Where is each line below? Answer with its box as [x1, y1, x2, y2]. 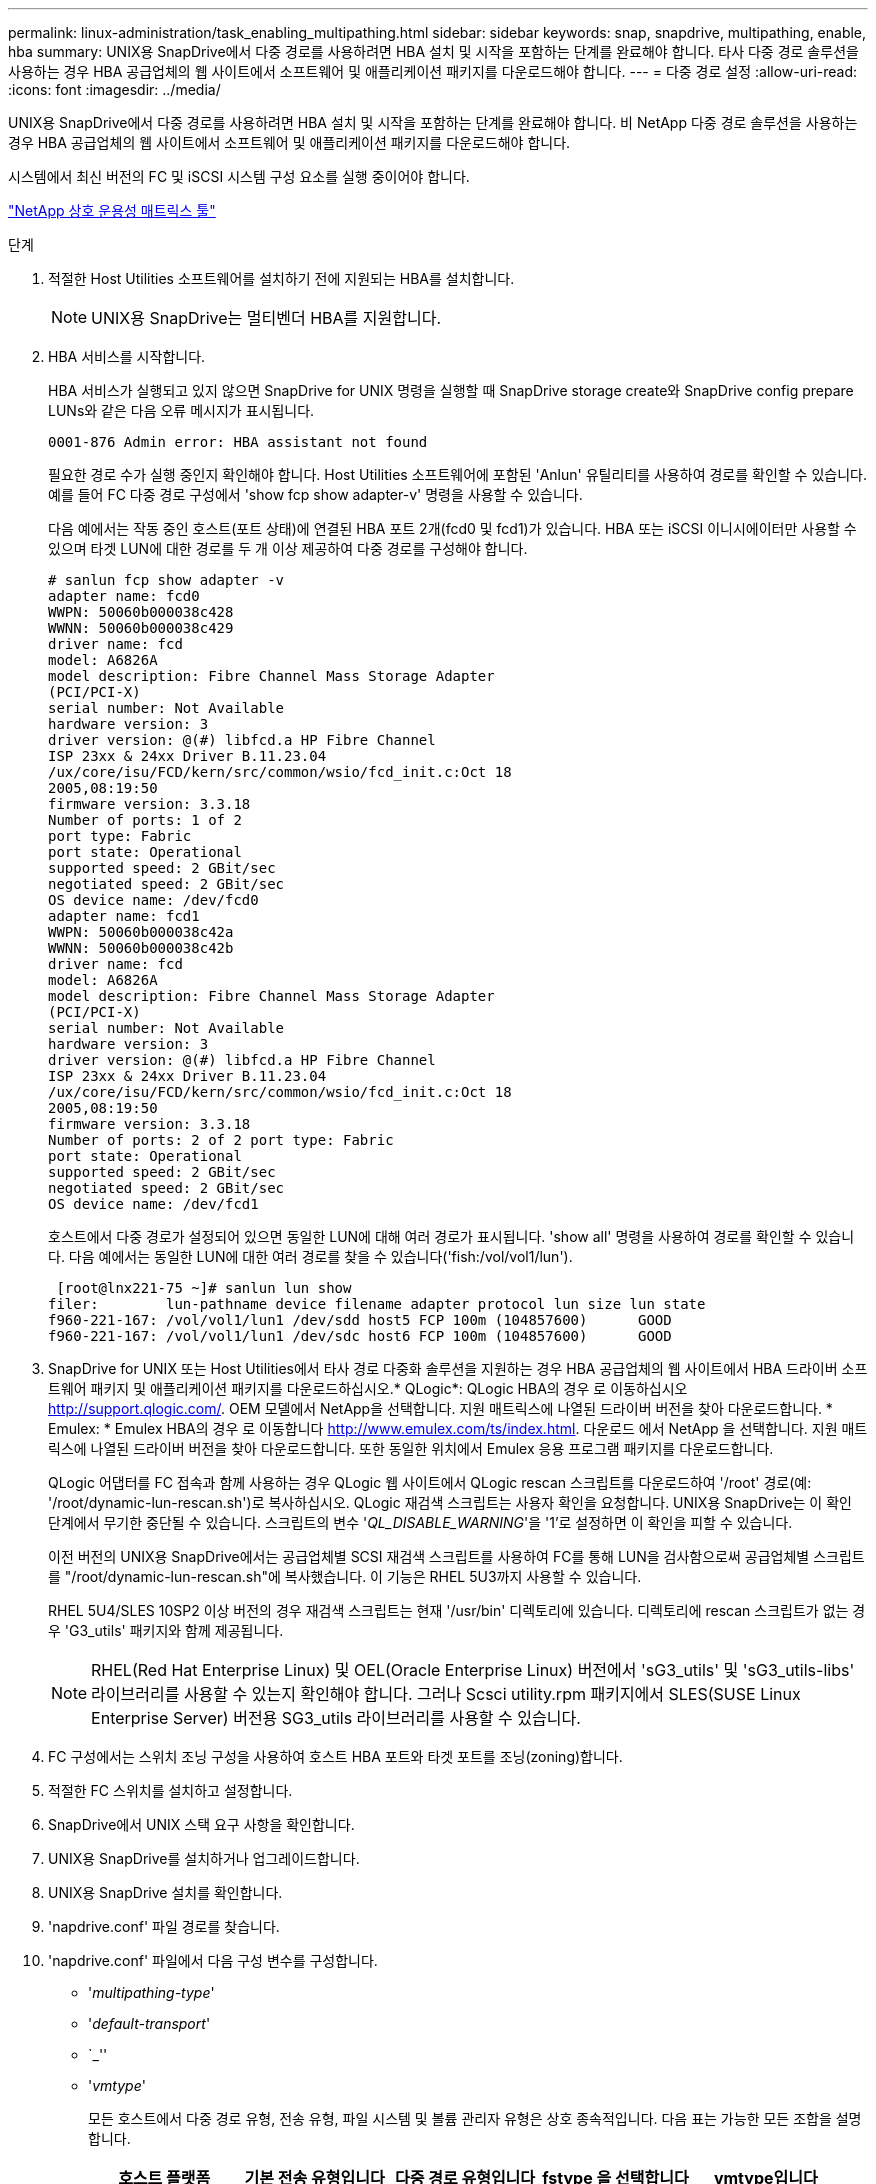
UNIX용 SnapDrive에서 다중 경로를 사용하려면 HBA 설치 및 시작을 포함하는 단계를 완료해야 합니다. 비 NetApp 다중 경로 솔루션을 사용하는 [8, 114, 858, 131]
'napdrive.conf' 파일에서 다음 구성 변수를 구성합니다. [48, 1952, 378, 1969]
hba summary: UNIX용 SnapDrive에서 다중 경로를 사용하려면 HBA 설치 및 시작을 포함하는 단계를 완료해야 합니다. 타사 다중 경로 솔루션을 [8, 43, 859, 60]
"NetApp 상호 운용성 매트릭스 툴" [8, 202, 216, 219]
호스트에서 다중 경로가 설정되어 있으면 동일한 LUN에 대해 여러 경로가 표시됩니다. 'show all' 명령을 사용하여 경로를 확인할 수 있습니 [48, 1228, 855, 1245]
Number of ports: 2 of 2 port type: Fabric [48, 1132, 394, 1148]
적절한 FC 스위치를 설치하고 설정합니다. [48, 1782, 293, 1799]
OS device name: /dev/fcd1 [48, 1196, 259, 1212]
